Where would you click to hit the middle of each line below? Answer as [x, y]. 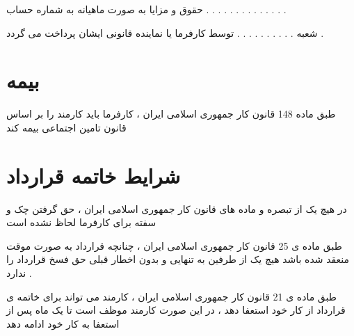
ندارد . [19, 273]
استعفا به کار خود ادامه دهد [63, 323]
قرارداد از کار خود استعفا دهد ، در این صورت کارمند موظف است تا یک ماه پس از [176, 310]
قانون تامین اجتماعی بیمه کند [66, 127]
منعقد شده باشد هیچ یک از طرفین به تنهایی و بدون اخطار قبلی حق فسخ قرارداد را [178, 259]
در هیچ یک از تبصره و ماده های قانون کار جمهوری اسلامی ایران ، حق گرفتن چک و [177, 208]
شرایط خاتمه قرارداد [94, 175]
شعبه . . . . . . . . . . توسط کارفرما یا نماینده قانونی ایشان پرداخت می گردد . [165, 32]
